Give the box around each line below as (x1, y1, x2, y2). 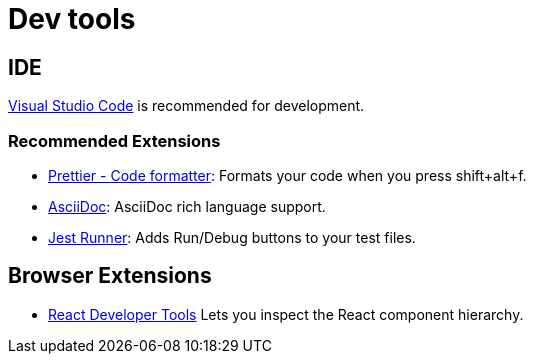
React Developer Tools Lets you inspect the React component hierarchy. (48, 305, 524, 323)
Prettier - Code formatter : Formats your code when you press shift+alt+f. (48, 166, 527, 184)
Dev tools (8, 2, 136, 36)
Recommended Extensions (8, 130, 221, 151)
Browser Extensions (8, 263, 212, 289)
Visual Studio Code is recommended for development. (8, 97, 365, 115)
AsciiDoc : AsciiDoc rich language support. (48, 197, 326, 215)
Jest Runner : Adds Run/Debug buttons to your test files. (48, 228, 416, 246)
